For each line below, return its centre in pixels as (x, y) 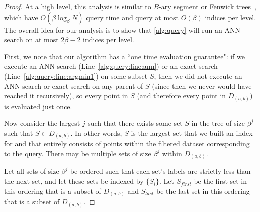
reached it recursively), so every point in (66, 95)
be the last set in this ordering (203, 191)
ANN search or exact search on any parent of (74, 85)
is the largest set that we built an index (192, 133)
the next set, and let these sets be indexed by (74, 181)
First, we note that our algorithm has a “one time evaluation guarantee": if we (124, 56)
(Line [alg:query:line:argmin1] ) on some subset (76, 75)
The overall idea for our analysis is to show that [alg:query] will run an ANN (122, 29)
